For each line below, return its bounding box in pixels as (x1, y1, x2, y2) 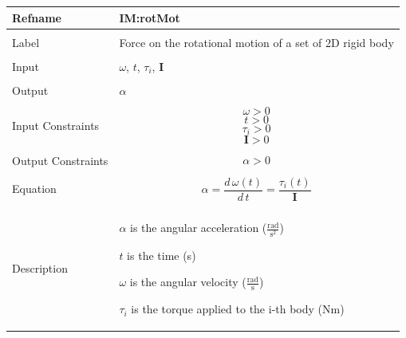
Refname (12, 9, 61, 26)
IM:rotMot (119, 9, 180, 26)
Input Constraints (12, 116, 100, 133)
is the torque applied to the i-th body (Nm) (131, 301, 345, 317)
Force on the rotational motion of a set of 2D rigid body (119, 33, 394, 50)
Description (12, 260, 68, 277)
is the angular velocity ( (129, 273, 246, 290)
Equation (12, 180, 57, 197)
